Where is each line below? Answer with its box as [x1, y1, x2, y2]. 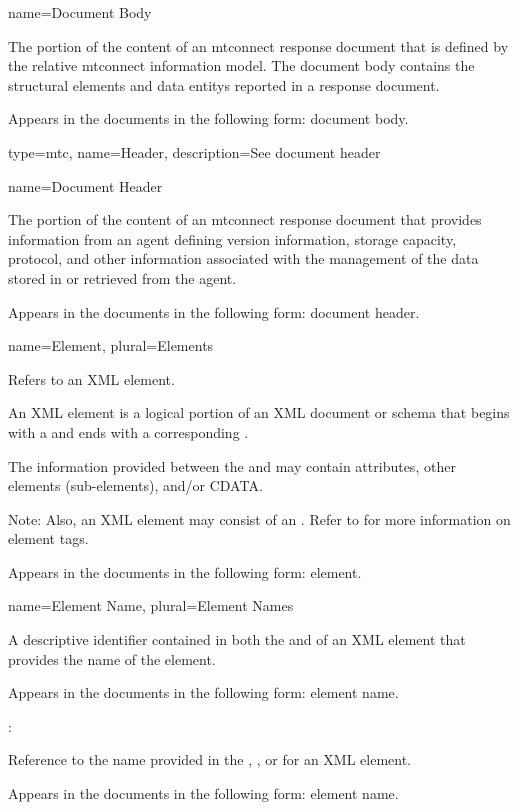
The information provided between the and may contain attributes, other [8, 455, 456, 476]
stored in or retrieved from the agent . [8, 267, 237, 288]
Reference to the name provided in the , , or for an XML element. [8, 749, 412, 770]
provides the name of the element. [8, 648, 216, 669]
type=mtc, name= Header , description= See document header [8, 141, 381, 162]
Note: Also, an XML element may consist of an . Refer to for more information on [8, 508, 511, 529]
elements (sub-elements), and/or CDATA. [8, 475, 263, 496]
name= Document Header [8, 175, 163, 196]
